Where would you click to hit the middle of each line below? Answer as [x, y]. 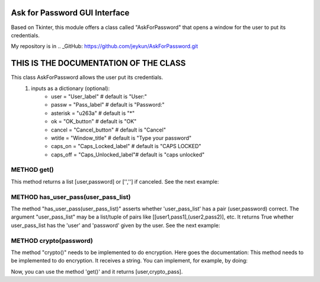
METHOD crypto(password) [52, 241]
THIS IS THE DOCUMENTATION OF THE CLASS [98, 63]
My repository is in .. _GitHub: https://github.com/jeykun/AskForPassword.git [105, 46]
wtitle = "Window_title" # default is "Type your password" [121, 138]
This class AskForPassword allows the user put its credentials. [87, 78]
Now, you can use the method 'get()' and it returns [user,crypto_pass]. [97, 271]
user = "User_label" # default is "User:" [99, 96]
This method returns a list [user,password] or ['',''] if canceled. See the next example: [115, 181]
